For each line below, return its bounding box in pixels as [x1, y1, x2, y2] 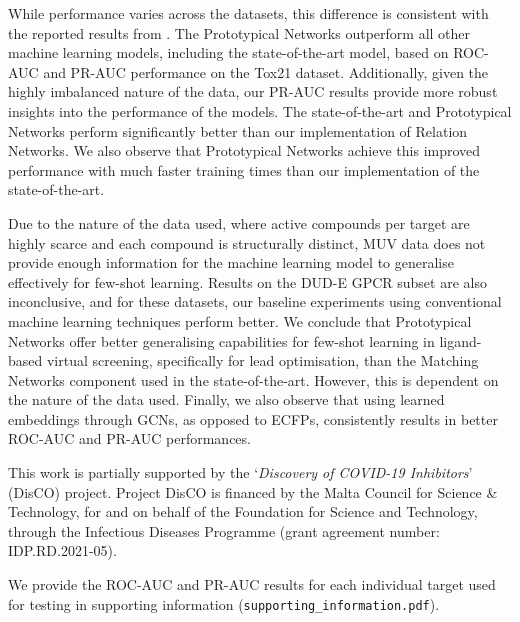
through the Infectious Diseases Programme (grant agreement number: [8, 520, 440, 541]
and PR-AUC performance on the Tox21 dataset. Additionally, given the [43, 61, 489, 82]
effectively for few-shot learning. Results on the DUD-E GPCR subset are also [8, 271, 487, 292]
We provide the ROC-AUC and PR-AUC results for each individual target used [8, 574, 496, 595]
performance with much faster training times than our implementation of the [8, 159, 480, 180]
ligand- [439, 330, 482, 351]
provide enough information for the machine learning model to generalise [8, 252, 454, 273]
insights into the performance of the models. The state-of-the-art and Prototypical [8, 100, 512, 121]
